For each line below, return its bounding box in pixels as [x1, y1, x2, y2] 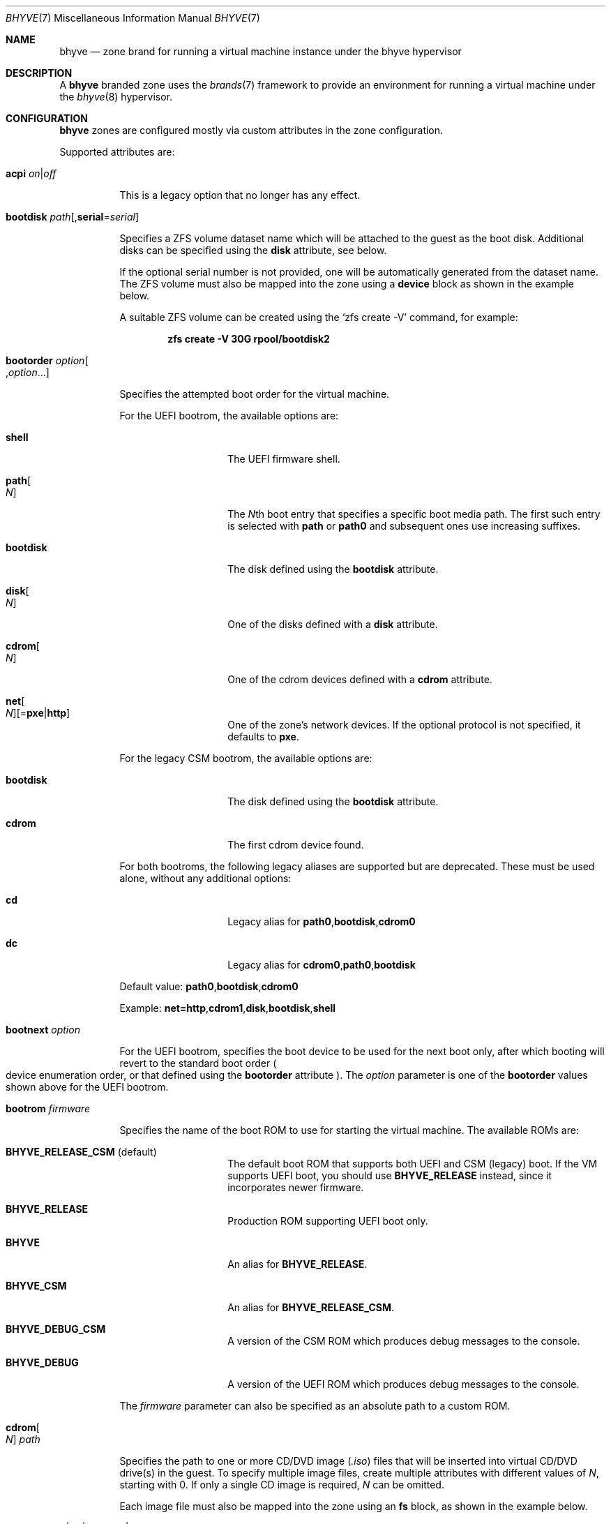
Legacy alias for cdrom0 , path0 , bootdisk [227, 959, 416, 971]
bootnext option [6, 1024, 80, 1036]
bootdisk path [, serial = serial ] [6, 211, 139, 223]
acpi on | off [6, 167, 56, 179]
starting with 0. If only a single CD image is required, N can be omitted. [119, 1479, 444, 1491]
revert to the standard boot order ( [119, 1057, 277, 1069]
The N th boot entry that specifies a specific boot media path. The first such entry [227, 508, 601, 520]
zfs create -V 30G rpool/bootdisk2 [167, 333, 330, 345]
